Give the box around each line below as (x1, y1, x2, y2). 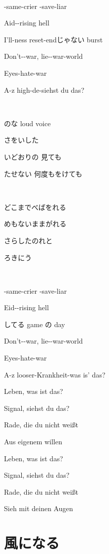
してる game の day (4, 319, 65, 329)
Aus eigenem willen (4, 436, 62, 447)
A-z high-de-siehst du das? (4, 84, 84, 95)
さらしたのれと (4, 235, 53, 245)
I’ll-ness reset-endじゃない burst (4, 34, 103, 44)
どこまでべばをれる (4, 201, 66, 212)
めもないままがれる (4, 218, 66, 229)
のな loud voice (4, 118, 51, 128)
